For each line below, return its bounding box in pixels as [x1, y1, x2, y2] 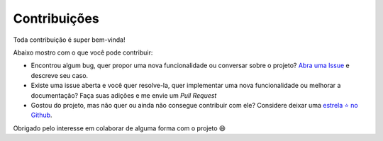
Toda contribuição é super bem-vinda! [13, 35, 126, 44]
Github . [30, 111, 52, 120]
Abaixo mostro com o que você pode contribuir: [13, 48, 153, 57]
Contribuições [13, 11, 99, 26]
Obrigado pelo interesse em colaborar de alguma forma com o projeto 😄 [13, 124, 226, 132]
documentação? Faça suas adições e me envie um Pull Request [30, 91, 217, 99]
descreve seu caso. [30, 71, 89, 79]
